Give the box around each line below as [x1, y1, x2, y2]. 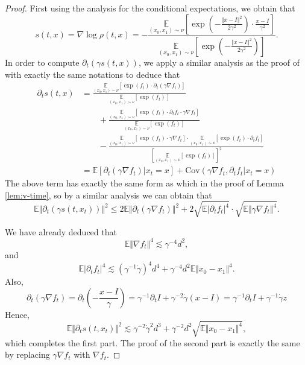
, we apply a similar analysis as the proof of [138, 56, 300, 68]
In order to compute [5, 56, 80, 68]
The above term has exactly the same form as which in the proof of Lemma [5, 177, 284, 189]
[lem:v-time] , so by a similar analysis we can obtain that [5, 188, 212, 201]
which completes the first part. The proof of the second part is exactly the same [5, 336, 300, 349]
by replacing [5, 348, 50, 361]
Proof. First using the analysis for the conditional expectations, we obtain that [5, 2, 295, 14]
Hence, [5, 308, 30, 320]
